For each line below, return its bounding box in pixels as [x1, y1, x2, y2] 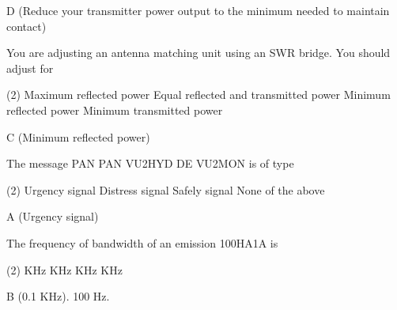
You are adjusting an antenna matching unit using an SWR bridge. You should [6, 44, 391, 61]
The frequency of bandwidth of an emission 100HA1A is [6, 234, 278, 251]
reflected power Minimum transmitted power [6, 101, 223, 118]
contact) [6, 17, 47, 34]
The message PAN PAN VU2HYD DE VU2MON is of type [6, 155, 294, 172]
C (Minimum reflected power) [6, 128, 150, 145]
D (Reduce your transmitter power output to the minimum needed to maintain [6, 2, 390, 18]
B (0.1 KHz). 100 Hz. [6, 288, 110, 304]
